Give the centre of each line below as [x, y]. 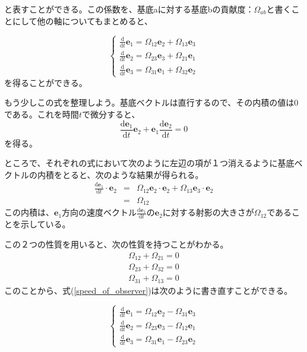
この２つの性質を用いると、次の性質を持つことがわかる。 [116, 244]
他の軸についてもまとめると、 [95, 20]
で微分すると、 [111, 114]
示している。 [45, 224]
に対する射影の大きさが [208, 212]
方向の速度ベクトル [99, 212]
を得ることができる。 [46, 82]
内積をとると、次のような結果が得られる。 [120, 174]
